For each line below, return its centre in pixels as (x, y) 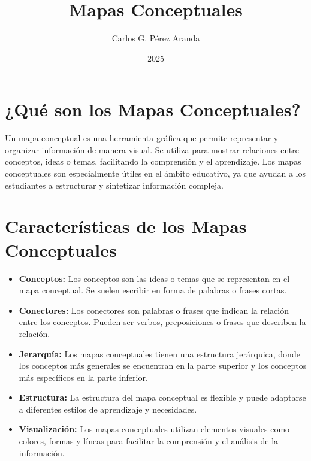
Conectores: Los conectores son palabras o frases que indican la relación (154, 310)
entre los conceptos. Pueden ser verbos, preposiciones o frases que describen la (162, 322)
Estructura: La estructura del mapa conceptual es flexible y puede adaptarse (162, 397)
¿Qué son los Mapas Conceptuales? (153, 109)
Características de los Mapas (126, 226)
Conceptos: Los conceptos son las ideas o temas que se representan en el (154, 278)
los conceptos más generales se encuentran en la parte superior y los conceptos (163, 366)
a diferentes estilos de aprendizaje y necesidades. (108, 409)
